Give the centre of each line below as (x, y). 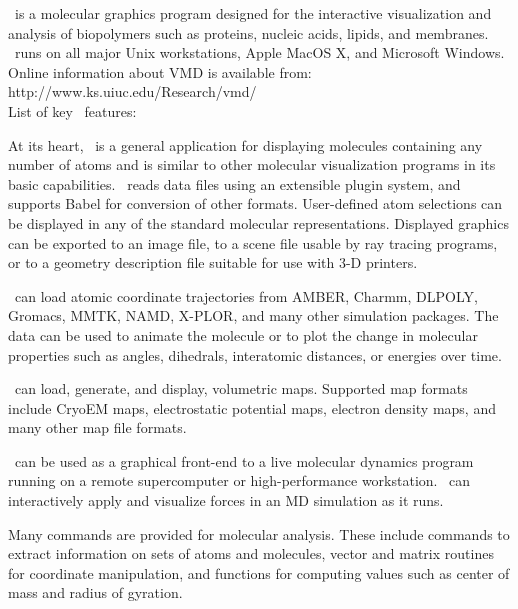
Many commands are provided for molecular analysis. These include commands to (259, 533)
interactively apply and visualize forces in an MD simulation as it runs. (226, 500)
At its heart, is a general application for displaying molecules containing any (245, 144)
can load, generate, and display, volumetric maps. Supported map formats (241, 388)
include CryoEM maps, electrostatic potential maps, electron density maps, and (252, 407)
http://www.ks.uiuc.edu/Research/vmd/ (132, 91)
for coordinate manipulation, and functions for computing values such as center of (259, 572)
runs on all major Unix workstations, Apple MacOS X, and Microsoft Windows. (259, 52)
